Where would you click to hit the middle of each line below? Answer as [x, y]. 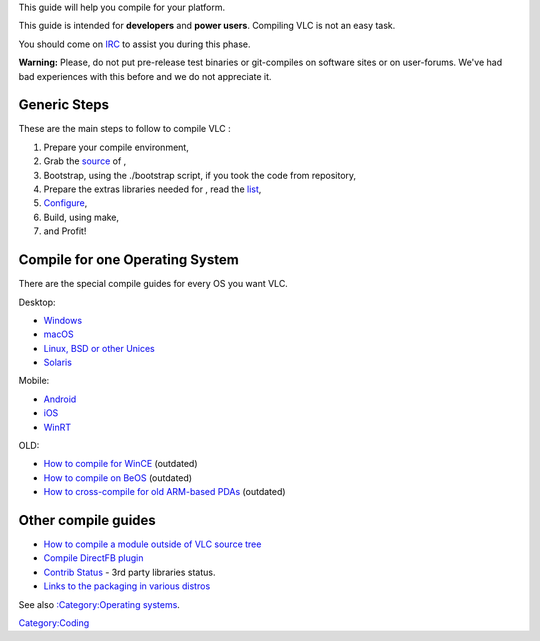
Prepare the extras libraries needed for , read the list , [152, 189]
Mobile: [34, 381]
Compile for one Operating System [128, 260]
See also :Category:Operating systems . [99, 604]
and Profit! [65, 231]
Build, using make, [81, 217]
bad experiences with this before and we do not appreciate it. [145, 76]
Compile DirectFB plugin [93, 558]
